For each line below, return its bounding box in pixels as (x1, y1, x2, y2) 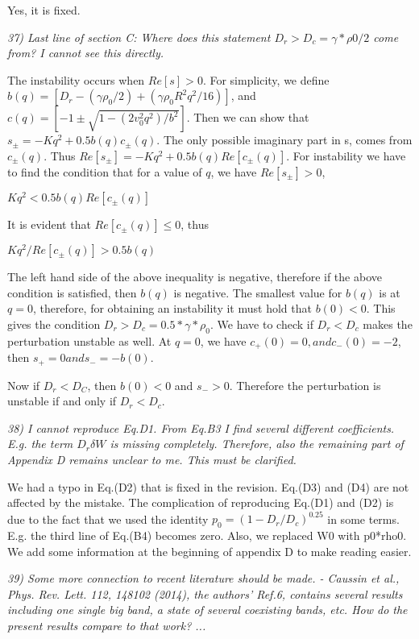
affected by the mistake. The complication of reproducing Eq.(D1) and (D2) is (7, 494, 394, 511)
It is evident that (7, 216, 91, 233)
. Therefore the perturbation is (229, 376, 381, 393)
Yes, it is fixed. (7, 2, 81, 18)
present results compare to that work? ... (7, 617, 206, 634)
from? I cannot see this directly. (7, 44, 164, 61)
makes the (363, 315, 413, 332)
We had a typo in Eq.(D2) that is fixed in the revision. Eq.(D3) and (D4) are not (7, 478, 409, 495)
